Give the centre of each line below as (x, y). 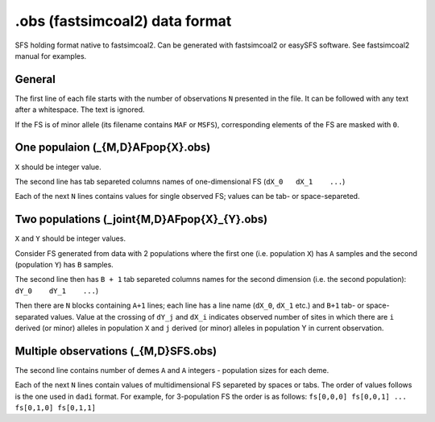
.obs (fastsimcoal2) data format (123, 21)
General (35, 79)
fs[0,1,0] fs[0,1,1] (56, 408)
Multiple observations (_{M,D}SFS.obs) (116, 351)
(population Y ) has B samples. (64, 265)
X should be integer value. (58, 167)
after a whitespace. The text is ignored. (80, 110)
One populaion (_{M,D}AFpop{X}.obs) (113, 148)
